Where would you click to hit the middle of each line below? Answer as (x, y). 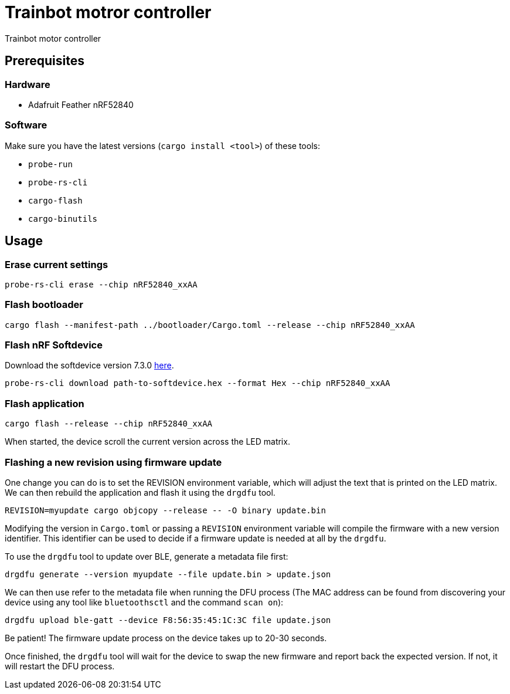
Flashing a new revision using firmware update (113, 462)
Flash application (45, 403)
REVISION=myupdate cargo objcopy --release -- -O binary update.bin (165, 510)
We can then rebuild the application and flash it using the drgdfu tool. (140, 492)
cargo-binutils (63, 219)
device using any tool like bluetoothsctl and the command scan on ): (144, 602)
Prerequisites (45, 61)
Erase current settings (57, 264)
